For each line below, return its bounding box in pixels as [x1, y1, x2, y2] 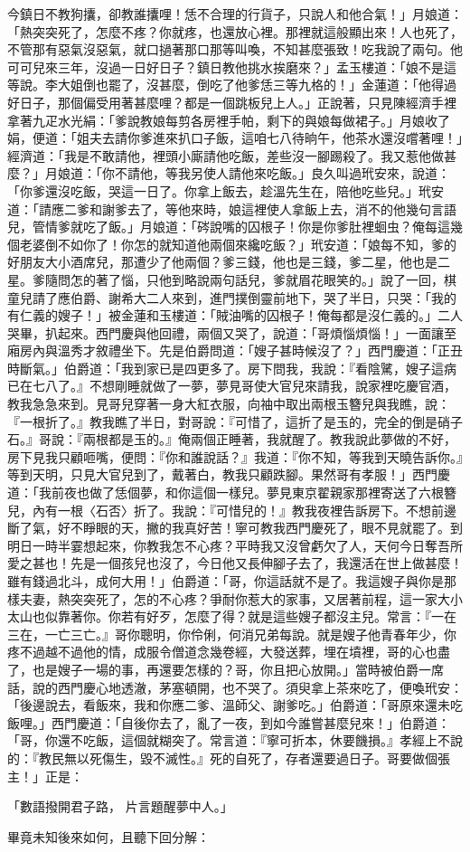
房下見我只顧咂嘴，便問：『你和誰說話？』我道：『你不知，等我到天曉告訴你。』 [7, 447, 463, 466]
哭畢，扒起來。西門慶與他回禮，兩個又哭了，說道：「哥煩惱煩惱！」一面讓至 [7, 323, 456, 342]
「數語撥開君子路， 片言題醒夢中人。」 [7, 797, 233, 816]
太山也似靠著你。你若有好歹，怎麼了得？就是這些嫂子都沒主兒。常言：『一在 [7, 607, 456, 626]
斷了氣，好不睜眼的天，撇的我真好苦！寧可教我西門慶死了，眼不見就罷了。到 [7, 518, 463, 537]
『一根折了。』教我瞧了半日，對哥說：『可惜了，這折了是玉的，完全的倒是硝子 [7, 412, 463, 431]
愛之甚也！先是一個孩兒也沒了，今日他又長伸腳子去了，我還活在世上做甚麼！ [7, 554, 463, 573]
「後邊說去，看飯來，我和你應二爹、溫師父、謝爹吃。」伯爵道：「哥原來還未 [7, 696, 450, 715]
